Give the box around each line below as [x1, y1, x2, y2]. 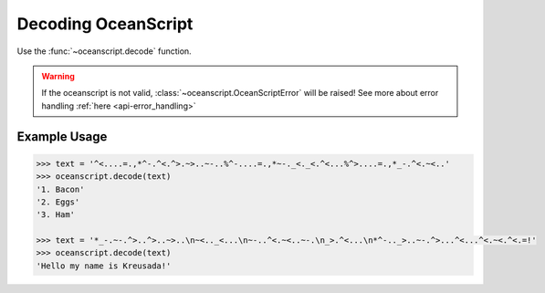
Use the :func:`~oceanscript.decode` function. [16, 46, 192, 57]
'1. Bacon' [36, 183, 85, 194]
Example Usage [16, 129, 108, 144]
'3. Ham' [36, 210, 76, 220]
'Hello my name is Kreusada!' [36, 260, 172, 271]
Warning [41, 70, 75, 81]
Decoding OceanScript [16, 14, 194, 34]
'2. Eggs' [36, 196, 80, 207]
